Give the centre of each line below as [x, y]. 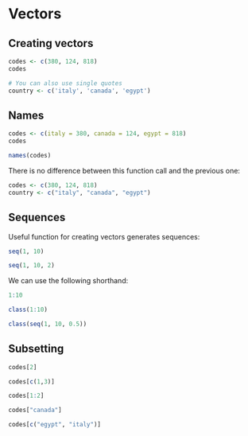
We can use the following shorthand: [68, 281]
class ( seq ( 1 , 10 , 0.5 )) [48, 324]
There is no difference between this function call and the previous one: [124, 170]
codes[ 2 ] [23, 367]
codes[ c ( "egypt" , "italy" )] [55, 425]
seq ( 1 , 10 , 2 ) [32, 266]
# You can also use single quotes [66, 83]
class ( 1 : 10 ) [28, 310]
